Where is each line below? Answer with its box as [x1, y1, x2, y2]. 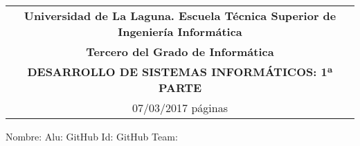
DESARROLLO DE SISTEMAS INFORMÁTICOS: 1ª [27, 64, 333, 80]
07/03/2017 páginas [132, 100, 228, 116]
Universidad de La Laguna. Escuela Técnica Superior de [24, 8, 336, 24]
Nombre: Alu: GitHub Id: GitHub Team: [6, 129, 178, 143]
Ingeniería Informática [118, 24, 242, 39]
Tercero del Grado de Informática [86, 44, 274, 60]
